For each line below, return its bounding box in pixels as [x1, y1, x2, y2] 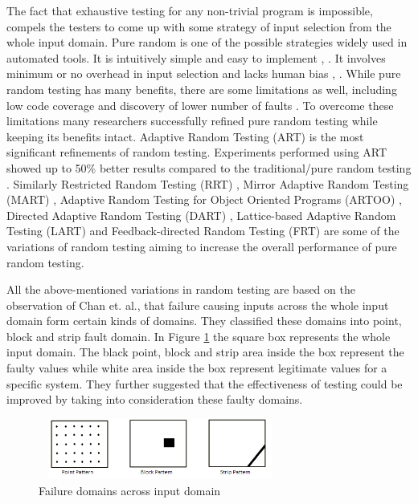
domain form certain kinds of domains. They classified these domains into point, [6, 312, 402, 329]
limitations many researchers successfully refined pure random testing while [6, 112, 378, 129]
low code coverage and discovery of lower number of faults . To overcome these [6, 96, 394, 113]
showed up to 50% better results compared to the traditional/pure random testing [6, 159, 412, 176]
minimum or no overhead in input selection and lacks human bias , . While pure [6, 65, 401, 82]
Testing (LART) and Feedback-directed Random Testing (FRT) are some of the [6, 222, 400, 239]
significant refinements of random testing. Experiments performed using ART [6, 144, 387, 161]
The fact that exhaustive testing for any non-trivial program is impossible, [6, 2, 373, 18]
